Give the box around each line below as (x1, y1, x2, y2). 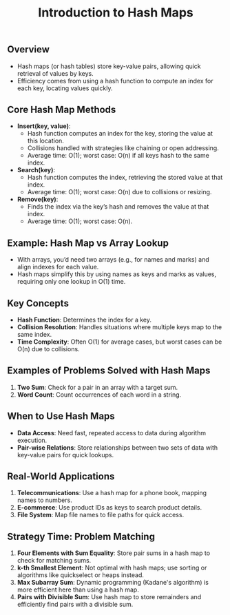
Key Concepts (7, 298, 69, 309)
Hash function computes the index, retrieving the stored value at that (27, 174, 223, 182)
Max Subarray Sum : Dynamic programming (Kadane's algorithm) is (17, 578, 209, 587)
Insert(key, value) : (17, 122, 71, 130)
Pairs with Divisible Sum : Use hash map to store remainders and (17, 593, 202, 601)
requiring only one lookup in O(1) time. (17, 278, 126, 286)
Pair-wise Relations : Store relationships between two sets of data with (17, 443, 218, 452)
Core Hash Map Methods (7, 104, 116, 115)
